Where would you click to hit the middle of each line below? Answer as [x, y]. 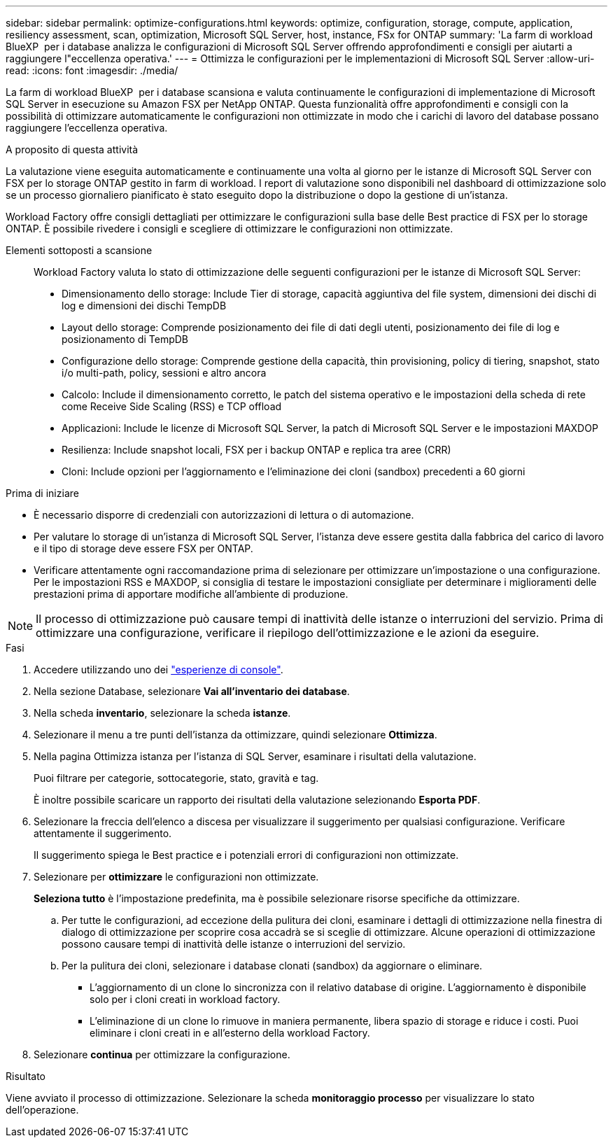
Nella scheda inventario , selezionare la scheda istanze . [162, 713]
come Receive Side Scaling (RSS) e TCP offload [172, 406]
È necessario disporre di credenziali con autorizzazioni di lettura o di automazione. [224, 515]
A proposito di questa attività [72, 149]
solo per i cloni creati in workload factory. [185, 999]
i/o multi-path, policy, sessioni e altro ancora [164, 373]
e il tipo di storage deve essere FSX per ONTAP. [143, 548]
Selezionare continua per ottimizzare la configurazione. [162, 1054]
